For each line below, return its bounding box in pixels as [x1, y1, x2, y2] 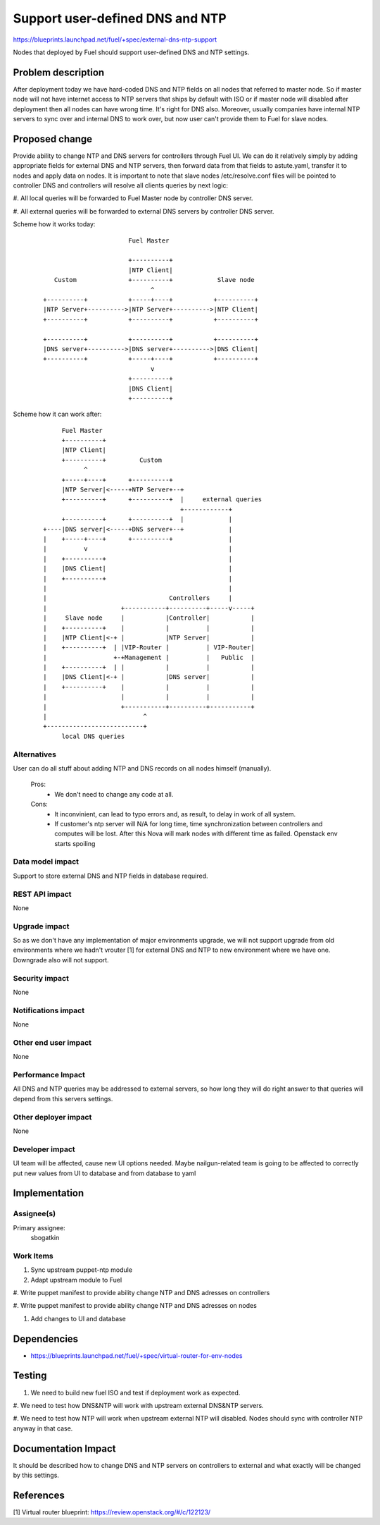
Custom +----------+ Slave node [53, 276, 255, 284]
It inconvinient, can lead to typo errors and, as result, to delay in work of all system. [54, 809, 296, 818]
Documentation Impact [13, 1443, 116, 1454]
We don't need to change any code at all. [54, 790, 174, 798]
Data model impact [13, 857, 80, 866]
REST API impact [13, 889, 72, 899]
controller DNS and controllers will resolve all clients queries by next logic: [13, 181, 229, 190]
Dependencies [13, 1333, 79, 1345]
